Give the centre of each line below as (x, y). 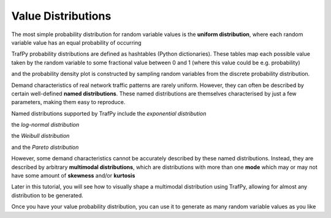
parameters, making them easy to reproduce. (68, 102)
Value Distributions (61, 16)
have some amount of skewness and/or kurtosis (73, 176)
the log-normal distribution (45, 125)
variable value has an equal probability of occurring (76, 42)
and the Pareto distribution (45, 147)
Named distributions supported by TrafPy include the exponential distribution (109, 113)
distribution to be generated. (48, 195)
